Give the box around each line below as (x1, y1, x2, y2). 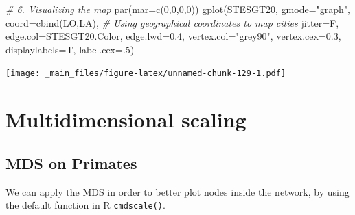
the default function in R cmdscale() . (5, 198, 165, 212)
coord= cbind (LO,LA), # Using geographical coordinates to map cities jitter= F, (5, 15, 339, 29)
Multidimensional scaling (5, 105, 247, 134)
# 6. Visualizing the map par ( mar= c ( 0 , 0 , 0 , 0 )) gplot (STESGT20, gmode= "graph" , (5, 2, 350, 16)
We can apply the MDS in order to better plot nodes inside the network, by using (5, 184, 350, 199)
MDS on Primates (5, 152, 137, 173)
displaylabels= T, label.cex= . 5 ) (5, 42, 135, 56)
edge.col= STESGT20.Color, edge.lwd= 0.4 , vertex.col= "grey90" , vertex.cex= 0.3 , (5, 29, 341, 43)
